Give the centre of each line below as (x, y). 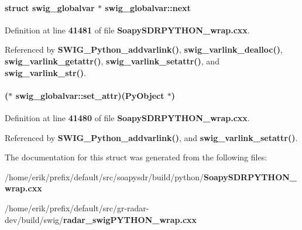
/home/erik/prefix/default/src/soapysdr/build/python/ (104, 176)
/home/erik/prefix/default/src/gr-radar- (77, 207)
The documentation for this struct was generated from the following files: (136, 157)
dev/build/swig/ (34, 219)
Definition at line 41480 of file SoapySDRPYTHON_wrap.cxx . (127, 117)
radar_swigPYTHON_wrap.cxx (130, 219)
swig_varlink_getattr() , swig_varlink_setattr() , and (112, 61)
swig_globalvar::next (148, 7)
